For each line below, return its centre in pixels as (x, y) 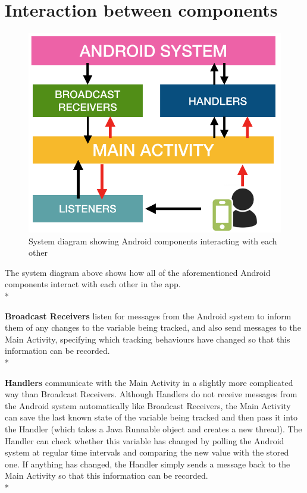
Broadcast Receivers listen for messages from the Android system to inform (148, 315)
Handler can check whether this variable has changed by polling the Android (145, 440)
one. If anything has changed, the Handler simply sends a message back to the (148, 464)
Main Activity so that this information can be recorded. (106, 475)
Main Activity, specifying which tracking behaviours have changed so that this (148, 339)
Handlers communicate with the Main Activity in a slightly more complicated (149, 382)
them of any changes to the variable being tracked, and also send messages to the (153, 327)
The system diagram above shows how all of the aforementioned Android (138, 272)
